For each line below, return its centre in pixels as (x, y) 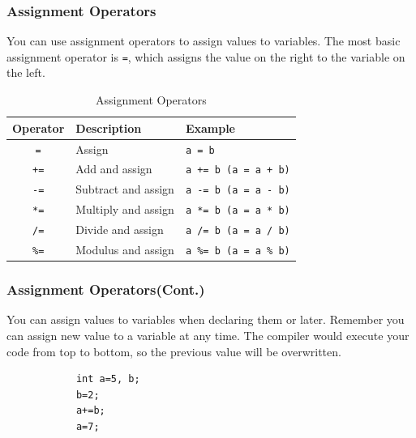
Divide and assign (120, 230)
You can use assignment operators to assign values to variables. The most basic (204, 41)
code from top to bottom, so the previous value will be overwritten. (174, 351)
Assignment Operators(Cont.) (106, 289)
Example (210, 128)
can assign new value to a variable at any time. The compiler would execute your (208, 335)
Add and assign (114, 169)
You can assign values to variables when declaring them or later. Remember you (206, 319)
